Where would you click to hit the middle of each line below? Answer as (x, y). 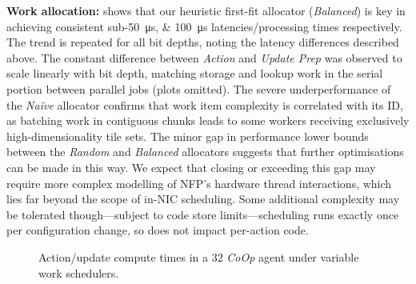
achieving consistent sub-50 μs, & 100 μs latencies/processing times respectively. (204, 26)
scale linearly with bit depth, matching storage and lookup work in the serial (195, 73)
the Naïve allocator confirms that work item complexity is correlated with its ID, (205, 104)
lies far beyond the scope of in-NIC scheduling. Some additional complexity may (203, 199)
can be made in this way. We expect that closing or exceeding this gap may (191, 167)
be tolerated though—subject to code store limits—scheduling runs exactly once (203, 214)
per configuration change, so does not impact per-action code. (158, 230)
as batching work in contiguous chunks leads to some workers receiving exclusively (208, 120)
